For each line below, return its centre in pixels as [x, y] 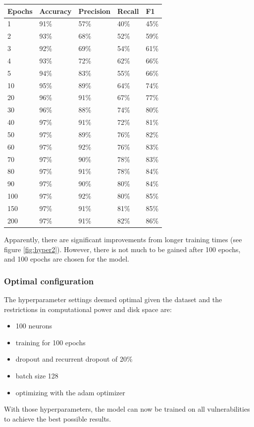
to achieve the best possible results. [58, 418]
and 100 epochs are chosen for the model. [67, 259]
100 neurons [34, 326]
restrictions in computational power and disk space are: [88, 309]
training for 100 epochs [51, 342]
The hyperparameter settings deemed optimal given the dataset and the [113, 299]
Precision [95, 11]
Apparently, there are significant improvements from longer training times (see [123, 239]
